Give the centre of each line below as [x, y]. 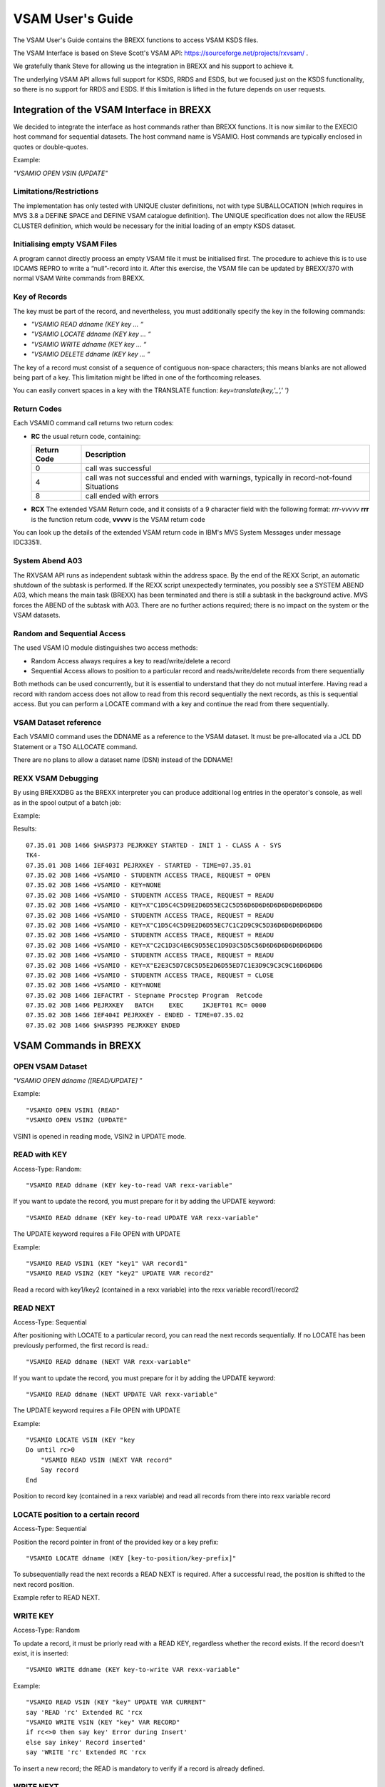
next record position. [44, 1584]
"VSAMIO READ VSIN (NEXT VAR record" [106, 1460]
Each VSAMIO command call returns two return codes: [93, 423]
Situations [102, 487]
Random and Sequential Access [70, 633]
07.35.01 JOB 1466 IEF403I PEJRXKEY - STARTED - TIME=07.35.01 [139, 865]
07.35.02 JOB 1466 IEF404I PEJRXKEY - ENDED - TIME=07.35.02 [135, 1015]
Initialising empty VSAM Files [65, 244]
